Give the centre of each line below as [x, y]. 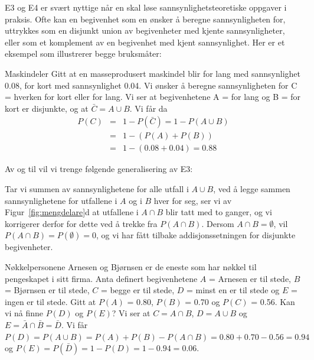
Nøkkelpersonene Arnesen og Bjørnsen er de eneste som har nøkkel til [131, 267]
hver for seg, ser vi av [193, 200]
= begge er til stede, [138, 290]
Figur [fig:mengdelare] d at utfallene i [72, 212]
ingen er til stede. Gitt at [50, 301]
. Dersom [218, 223]
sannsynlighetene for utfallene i [61, 200]
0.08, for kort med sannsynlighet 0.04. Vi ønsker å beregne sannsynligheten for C [151, 85]
